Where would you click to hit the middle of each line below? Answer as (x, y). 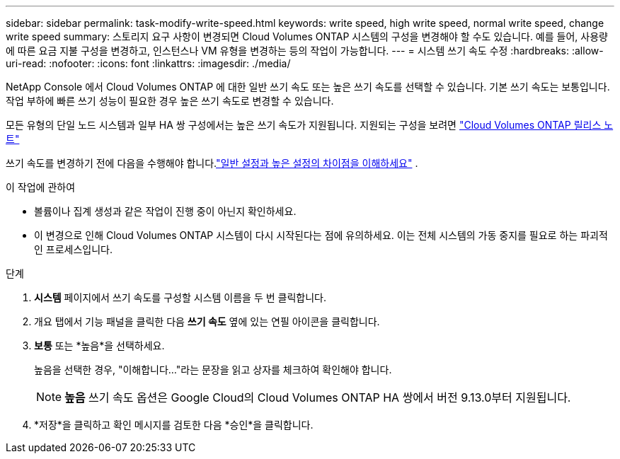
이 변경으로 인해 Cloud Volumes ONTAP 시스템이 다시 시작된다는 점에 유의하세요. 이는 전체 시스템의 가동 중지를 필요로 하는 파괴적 (321, 235)
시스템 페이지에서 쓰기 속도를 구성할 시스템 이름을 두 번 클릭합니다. (180, 297)
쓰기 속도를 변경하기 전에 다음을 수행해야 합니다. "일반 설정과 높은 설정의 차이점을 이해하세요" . (212, 163)
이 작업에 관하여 (41, 187)
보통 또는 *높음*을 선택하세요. (99, 345)
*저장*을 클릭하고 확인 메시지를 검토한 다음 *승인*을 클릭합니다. (174, 425)
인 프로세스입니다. (74, 249)
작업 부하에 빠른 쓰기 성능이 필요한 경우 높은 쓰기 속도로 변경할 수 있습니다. (170, 101)
